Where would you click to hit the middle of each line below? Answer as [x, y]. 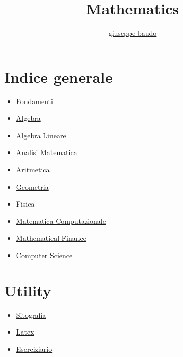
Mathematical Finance [51, 238]
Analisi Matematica [47, 152]
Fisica [25, 204]
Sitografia [31, 314]
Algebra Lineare [41, 135]
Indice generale [58, 76]
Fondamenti [34, 101]
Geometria [32, 186]
